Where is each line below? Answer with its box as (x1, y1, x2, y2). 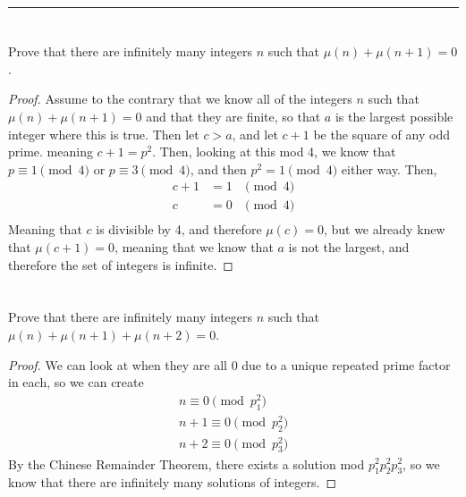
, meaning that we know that (114, 238, 274, 257)
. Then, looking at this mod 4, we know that (152, 142, 396, 161)
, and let (232, 124, 278, 143)
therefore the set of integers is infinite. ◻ (8, 255, 233, 274)
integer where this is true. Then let (8, 124, 199, 143)
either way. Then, (341, 159, 437, 178)
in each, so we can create (8, 373, 144, 392)
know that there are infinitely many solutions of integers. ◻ (8, 473, 337, 492)
